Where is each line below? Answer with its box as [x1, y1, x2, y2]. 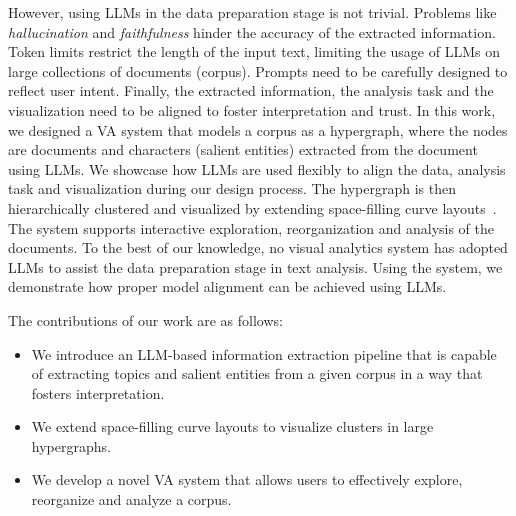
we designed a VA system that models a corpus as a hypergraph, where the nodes [8, 119, 508, 140]
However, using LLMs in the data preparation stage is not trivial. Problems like [8, 2, 497, 22]
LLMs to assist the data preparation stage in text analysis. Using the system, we [8, 256, 503, 277]
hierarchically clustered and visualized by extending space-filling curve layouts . [8, 197, 497, 218]
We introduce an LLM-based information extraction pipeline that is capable [31, 343, 497, 364]
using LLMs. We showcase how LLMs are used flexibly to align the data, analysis [8, 158, 506, 179]
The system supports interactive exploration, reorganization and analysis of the [8, 217, 495, 238]
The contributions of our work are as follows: [8, 309, 283, 330]
